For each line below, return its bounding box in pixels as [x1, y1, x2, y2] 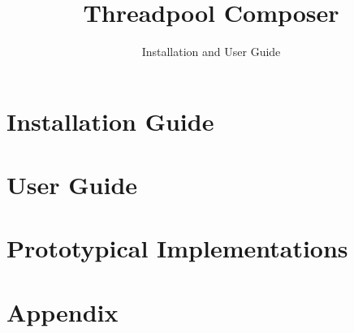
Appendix [6, 295, 119, 328]
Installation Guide [6, 104, 214, 137]
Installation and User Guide [141, 43, 281, 60]
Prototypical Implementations [6, 231, 348, 265]
